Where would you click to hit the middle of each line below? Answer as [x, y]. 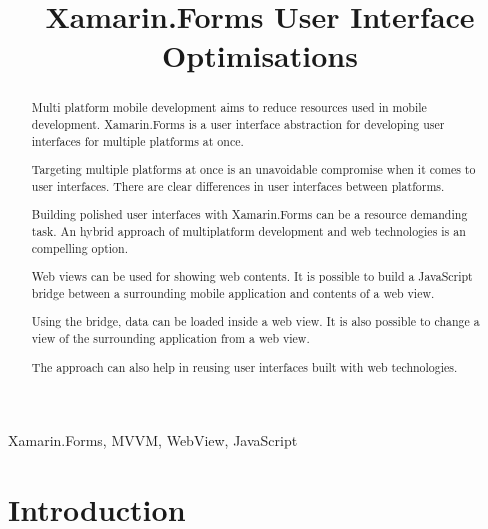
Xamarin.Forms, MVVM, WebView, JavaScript [153, 440]
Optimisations [260, 55]
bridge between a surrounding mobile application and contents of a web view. [233, 292]
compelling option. [79, 247]
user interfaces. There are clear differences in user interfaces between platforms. [238, 185]
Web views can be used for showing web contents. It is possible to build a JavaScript [252, 276]
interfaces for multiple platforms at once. [137, 140]
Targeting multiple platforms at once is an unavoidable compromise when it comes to [253, 169]
